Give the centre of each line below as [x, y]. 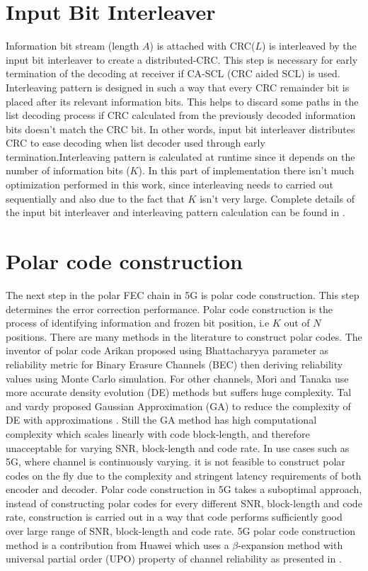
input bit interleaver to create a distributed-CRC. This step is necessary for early [182, 59]
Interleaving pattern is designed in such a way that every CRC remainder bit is [178, 87]
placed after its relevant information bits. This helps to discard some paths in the [182, 101]
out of [297, 323]
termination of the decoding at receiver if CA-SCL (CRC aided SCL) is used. [173, 73]
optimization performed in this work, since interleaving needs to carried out [169, 185]
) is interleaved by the [309, 46]
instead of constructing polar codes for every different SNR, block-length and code [184, 503]
